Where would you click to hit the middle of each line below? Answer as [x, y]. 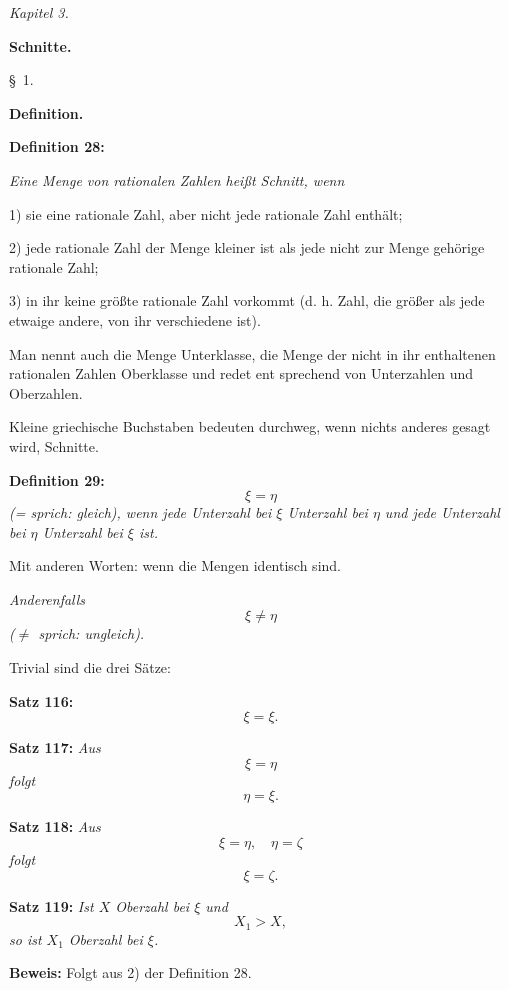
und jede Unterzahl [442, 512]
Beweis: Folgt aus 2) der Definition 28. [130, 972]
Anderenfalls [47, 598]
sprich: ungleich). [91, 633]
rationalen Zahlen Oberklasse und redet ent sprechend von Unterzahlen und [241, 373]
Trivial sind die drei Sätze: [90, 667]
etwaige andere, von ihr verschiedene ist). [135, 319]
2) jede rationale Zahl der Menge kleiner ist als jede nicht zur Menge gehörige [247, 247]
